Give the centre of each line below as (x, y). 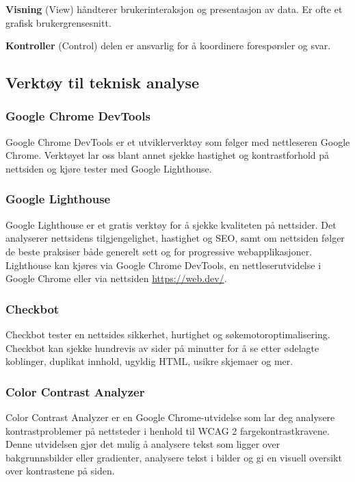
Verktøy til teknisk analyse (102, 83)
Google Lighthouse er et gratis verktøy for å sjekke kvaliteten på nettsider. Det (171, 224)
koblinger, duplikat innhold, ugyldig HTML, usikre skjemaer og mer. (149, 361)
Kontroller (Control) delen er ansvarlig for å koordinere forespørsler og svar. (168, 46)
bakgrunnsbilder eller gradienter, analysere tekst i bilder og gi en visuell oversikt (174, 457)
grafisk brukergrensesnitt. (58, 22)
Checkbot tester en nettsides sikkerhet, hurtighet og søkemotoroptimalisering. (168, 334)
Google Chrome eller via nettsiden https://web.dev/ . (116, 278)
